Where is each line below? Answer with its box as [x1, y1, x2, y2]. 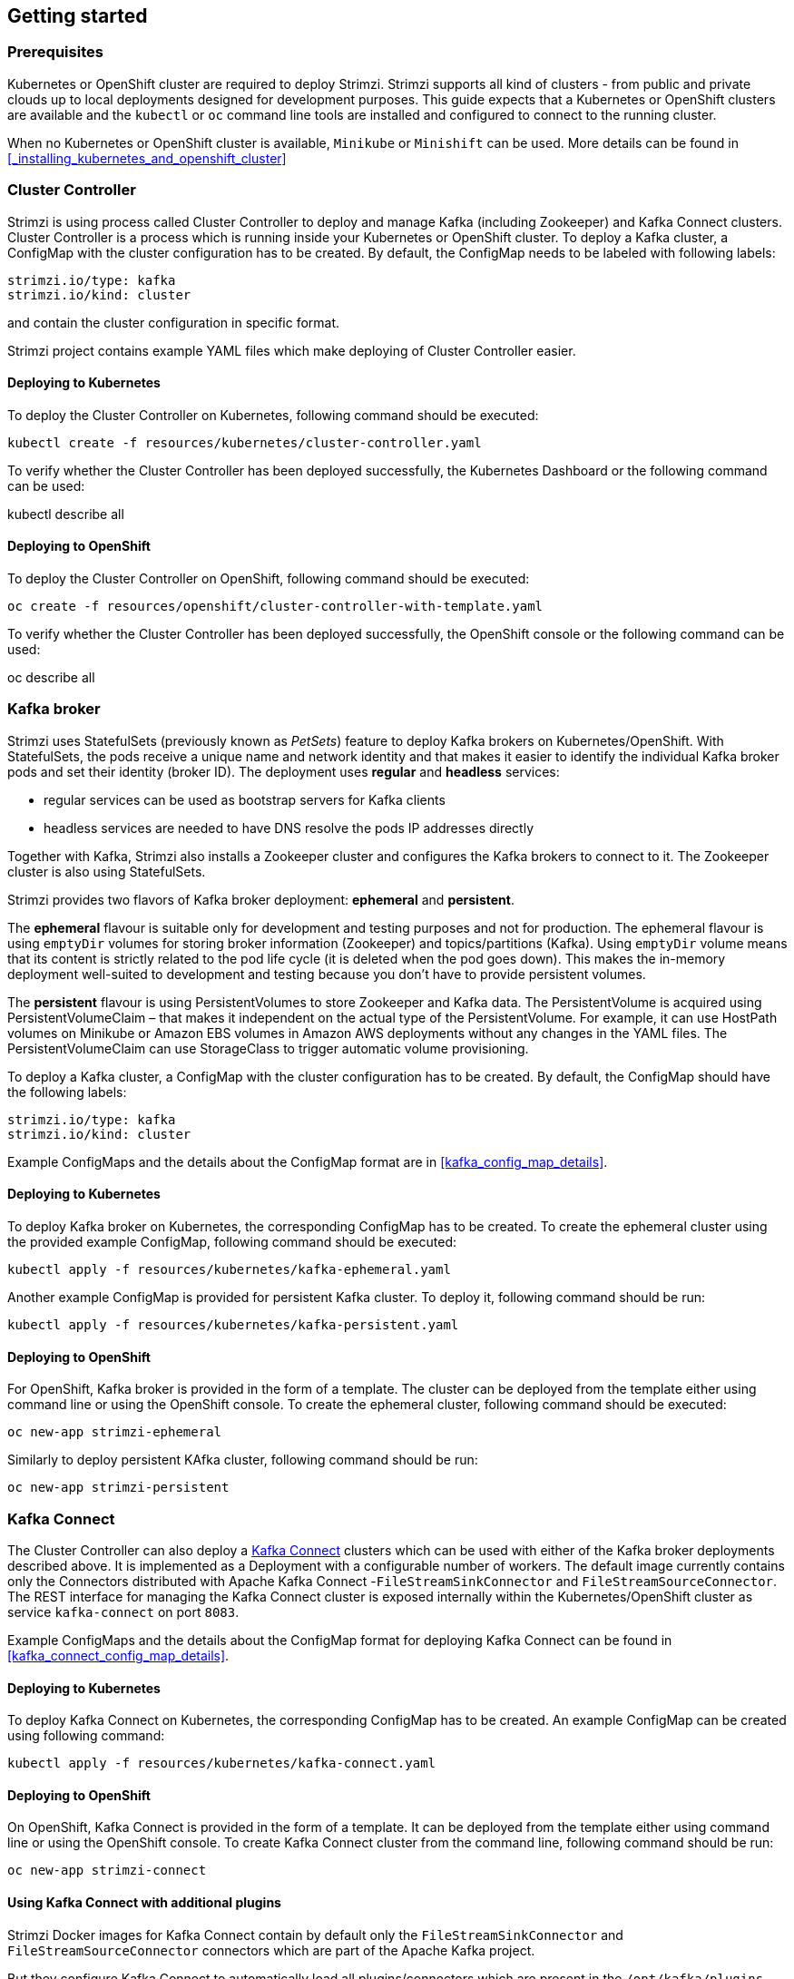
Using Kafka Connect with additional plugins [7, 1894, 281, 1910]
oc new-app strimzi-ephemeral [7, 1425, 222, 1440]
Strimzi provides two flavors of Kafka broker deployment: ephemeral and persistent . [7, 891, 515, 907]
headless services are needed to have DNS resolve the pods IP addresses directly [44, 819, 534, 836]
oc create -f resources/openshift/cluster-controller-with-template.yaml [7, 598, 544, 613]
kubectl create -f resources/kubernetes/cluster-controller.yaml [7, 435, 482, 450]
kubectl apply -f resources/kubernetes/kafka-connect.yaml [7, 1756, 436, 1771]
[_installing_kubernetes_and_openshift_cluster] [7, 150, 287, 166]
